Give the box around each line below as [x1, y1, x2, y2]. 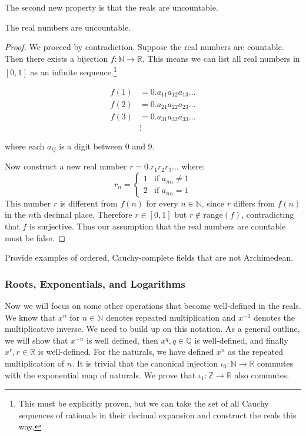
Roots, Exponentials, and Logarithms [5, 276, 185, 291]
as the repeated [228, 345, 284, 358]
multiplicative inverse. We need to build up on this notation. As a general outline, [5, 322, 300, 335]
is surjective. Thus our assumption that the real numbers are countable [29, 219, 286, 232]
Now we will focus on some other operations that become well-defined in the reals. [5, 299, 301, 311]
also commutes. [234, 368, 290, 381]
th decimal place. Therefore [33, 208, 132, 221]
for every [146, 197, 178, 209]
